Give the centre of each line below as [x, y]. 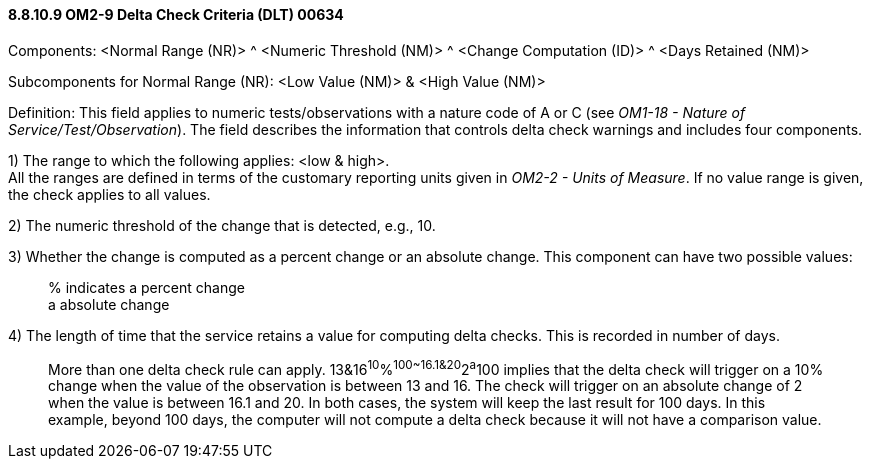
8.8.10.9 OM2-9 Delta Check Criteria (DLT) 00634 [176, 14]
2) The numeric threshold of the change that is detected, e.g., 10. [222, 225]
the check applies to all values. [109, 194]
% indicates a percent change [146, 287]
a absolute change [109, 304]
